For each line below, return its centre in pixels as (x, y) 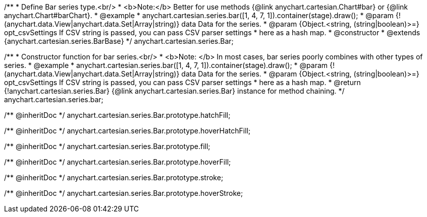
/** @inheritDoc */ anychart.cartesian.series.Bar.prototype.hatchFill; (117, 115)
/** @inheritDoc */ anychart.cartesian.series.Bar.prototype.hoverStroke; (124, 193)
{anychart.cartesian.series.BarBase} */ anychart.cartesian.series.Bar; (119, 41)
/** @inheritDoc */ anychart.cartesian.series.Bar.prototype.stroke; (114, 177)
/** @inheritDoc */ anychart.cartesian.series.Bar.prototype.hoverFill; (118, 162)
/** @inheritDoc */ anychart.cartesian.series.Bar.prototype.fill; (107, 146)
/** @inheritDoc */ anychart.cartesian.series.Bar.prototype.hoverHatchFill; (127, 131)
